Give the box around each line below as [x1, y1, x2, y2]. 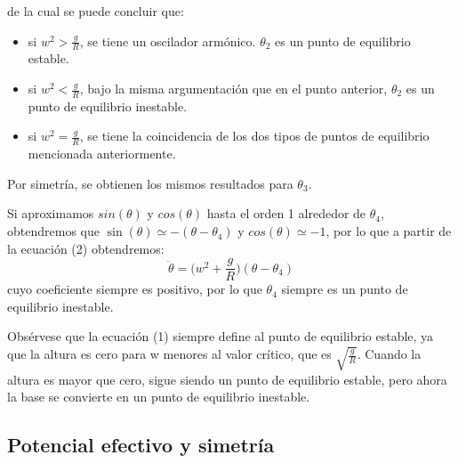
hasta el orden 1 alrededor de [206, 204, 366, 223]
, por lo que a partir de [325, 222, 452, 240]
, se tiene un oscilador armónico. [79, 31, 256, 50]
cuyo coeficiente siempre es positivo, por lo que [7, 280, 262, 298]
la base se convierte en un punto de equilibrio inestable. [7, 387, 310, 406]
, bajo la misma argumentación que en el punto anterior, [79, 79, 388, 98]
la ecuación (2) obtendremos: [7, 239, 165, 257]
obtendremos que [7, 222, 100, 240]
